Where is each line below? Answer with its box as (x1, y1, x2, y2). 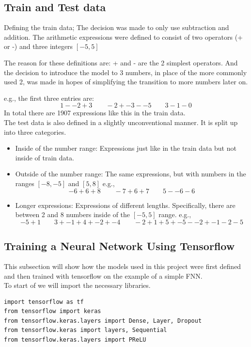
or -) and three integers (4, 41, 73, 51)
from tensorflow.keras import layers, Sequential (4, 327, 167, 334)
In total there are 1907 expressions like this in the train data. (4, 108, 186, 118)
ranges (15, 178, 34, 188)
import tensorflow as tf (4, 298, 84, 305)
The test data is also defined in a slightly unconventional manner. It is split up (4, 117, 238, 127)
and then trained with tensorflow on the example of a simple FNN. (4, 270, 203, 281)
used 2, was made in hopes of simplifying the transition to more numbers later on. (4, 77, 248, 87)
